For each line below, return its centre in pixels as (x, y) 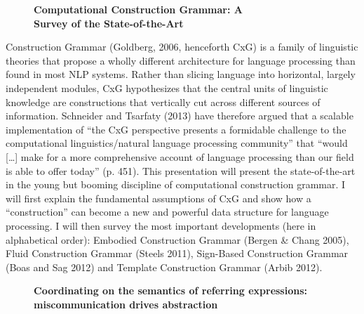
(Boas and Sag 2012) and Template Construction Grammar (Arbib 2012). (164, 267)
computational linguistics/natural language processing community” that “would (177, 143)
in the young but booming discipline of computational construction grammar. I (176, 184)
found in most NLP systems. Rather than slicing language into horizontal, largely (181, 74)
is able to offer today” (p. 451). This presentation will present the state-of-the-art (181, 170)
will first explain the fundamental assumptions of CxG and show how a (159, 198)
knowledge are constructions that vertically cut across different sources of (163, 102)
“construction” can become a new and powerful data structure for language (167, 212)
